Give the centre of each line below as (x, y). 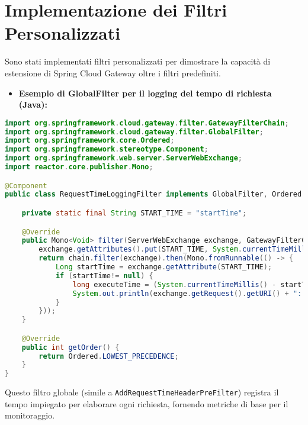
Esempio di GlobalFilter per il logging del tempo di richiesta (145, 93)
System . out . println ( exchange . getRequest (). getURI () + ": (187, 293)
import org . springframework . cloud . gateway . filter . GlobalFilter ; (134, 132)
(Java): (33, 104)
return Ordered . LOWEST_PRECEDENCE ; (109, 356)
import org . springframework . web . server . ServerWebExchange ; (123, 158)
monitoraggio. (30, 415)
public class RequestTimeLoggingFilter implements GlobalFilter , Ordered (153, 194)
